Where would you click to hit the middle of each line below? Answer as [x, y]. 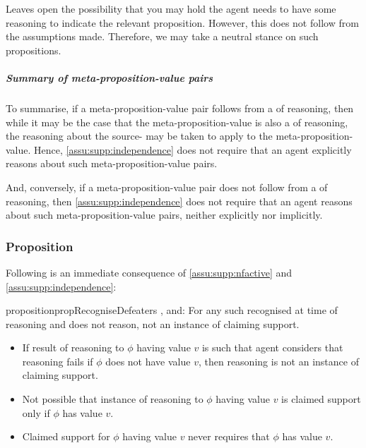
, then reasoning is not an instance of [278, 361]
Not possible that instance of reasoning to [113, 399]
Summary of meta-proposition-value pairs [110, 77]
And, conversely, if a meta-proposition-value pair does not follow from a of [167, 187]
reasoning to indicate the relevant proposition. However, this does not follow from [182, 22]
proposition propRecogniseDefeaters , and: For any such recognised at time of [172, 310]
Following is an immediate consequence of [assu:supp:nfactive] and [149, 272]
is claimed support [321, 399]
